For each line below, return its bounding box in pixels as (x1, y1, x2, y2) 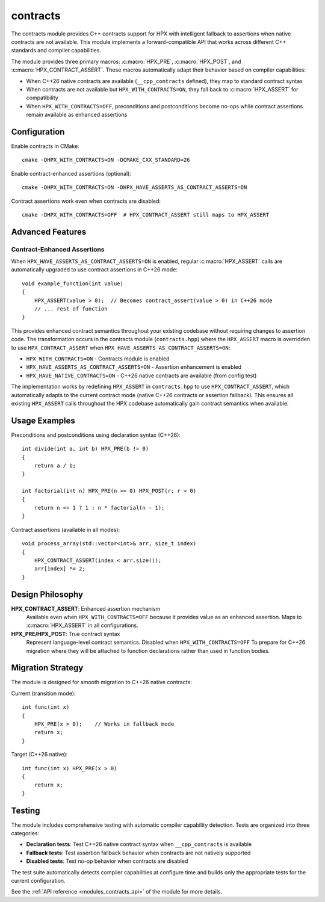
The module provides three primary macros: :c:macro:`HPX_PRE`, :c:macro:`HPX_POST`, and (11, 58, 241, 65)
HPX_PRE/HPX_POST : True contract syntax (11, 630, 120, 637)
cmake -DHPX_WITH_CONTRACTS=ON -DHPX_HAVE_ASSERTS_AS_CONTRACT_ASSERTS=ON (22, 184, 247, 191)
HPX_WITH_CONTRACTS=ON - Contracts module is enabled (26, 355, 170, 362)
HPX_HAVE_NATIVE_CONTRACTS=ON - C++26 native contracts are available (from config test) (26, 372, 257, 379)
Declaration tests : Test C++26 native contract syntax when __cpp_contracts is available (26, 841, 252, 848)
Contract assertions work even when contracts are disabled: (11, 197, 161, 205)
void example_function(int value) (22, 280, 123, 287)
